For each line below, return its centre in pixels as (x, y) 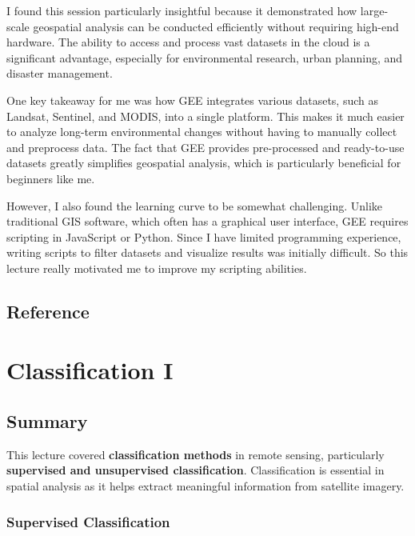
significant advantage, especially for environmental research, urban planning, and (205, 57)
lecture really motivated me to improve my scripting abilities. (157, 268)
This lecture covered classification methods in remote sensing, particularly (196, 454)
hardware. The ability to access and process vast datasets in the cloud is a (188, 42)
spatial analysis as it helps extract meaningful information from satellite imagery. (206, 486)
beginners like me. (51, 178)
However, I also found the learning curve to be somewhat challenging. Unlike (195, 205)
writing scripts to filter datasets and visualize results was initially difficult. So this (207, 252)
